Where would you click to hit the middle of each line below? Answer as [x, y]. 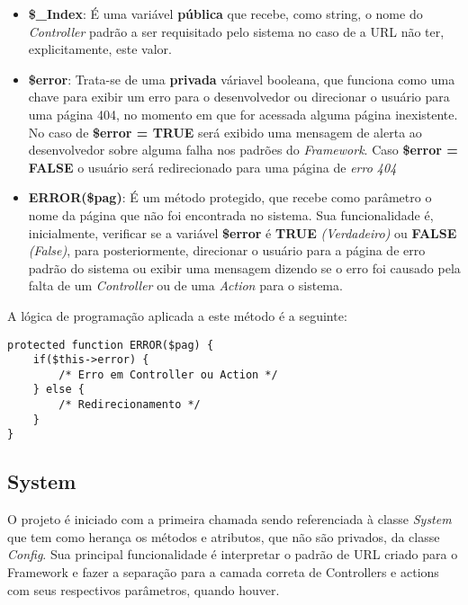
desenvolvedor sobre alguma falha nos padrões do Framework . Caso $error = [243, 150]
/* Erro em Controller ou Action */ [168, 374]
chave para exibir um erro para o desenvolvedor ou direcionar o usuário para [239, 97]
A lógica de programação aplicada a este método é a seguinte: [177, 315]
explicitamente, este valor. [100, 49]
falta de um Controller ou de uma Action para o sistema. [185, 285]
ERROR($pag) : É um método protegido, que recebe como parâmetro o [230, 197]
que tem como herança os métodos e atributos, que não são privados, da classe [224, 536]
